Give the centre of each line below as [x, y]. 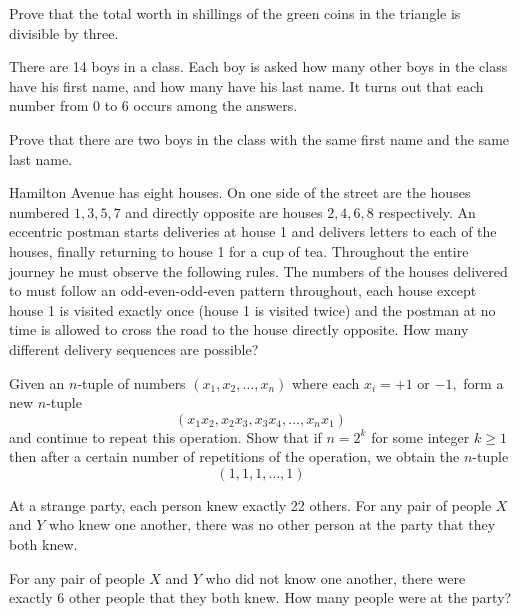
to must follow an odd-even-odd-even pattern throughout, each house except [243, 290]
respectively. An [427, 211]
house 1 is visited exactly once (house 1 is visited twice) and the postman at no [252, 309]
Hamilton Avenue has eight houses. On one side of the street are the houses [240, 192]
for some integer [420, 436]
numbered [39, 211]
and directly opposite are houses [224, 211]
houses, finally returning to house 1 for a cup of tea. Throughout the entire [239, 250]
